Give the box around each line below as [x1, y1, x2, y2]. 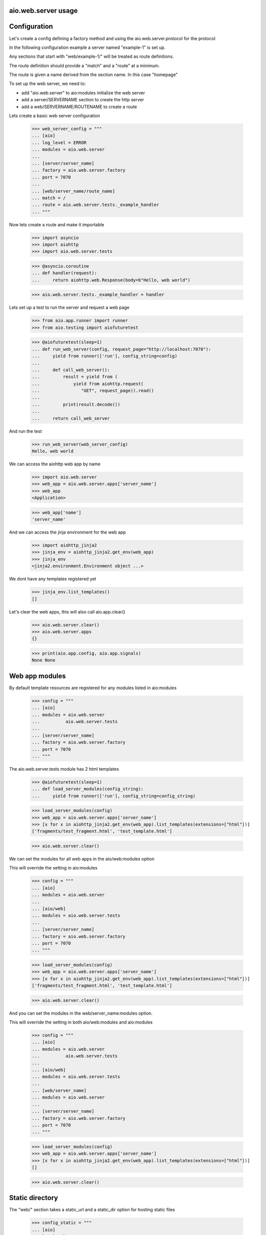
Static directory [9, 1194, 59, 1202]
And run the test [9, 428, 42, 434]
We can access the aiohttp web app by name [9, 461, 101, 467]
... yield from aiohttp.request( [32, 381, 144, 386]
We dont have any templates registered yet [9, 576, 97, 582]
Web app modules [9, 672, 66, 680]
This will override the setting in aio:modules [9, 865, 98, 871]
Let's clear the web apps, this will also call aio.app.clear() [9, 609, 126, 615]
